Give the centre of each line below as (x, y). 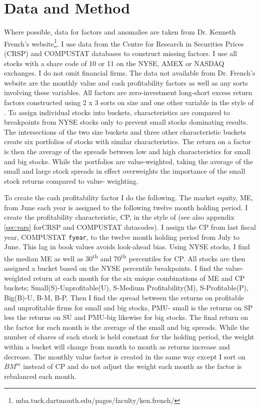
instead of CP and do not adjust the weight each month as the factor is (132, 366)
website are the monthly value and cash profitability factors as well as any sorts (126, 82)
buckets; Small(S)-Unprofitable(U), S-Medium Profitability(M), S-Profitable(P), (126, 288)
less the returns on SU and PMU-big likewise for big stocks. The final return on (126, 317)
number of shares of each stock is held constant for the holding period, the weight (129, 337)
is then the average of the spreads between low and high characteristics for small (127, 151)
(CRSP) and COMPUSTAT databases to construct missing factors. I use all (120, 53)
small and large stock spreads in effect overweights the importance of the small (125, 171)
